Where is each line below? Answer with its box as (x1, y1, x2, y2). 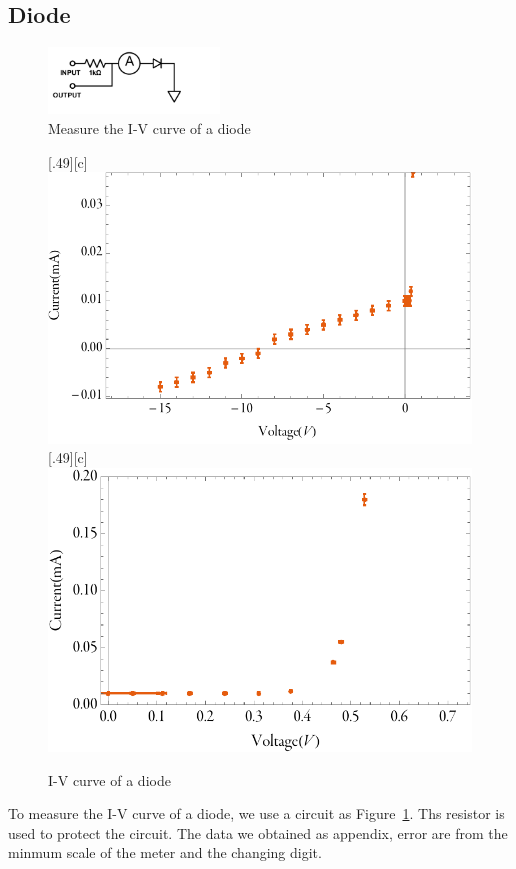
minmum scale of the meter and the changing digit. (8, 842, 322, 863)
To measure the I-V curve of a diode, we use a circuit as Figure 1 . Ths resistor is (8, 803, 505, 824)
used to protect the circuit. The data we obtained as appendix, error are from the (8, 822, 508, 843)
